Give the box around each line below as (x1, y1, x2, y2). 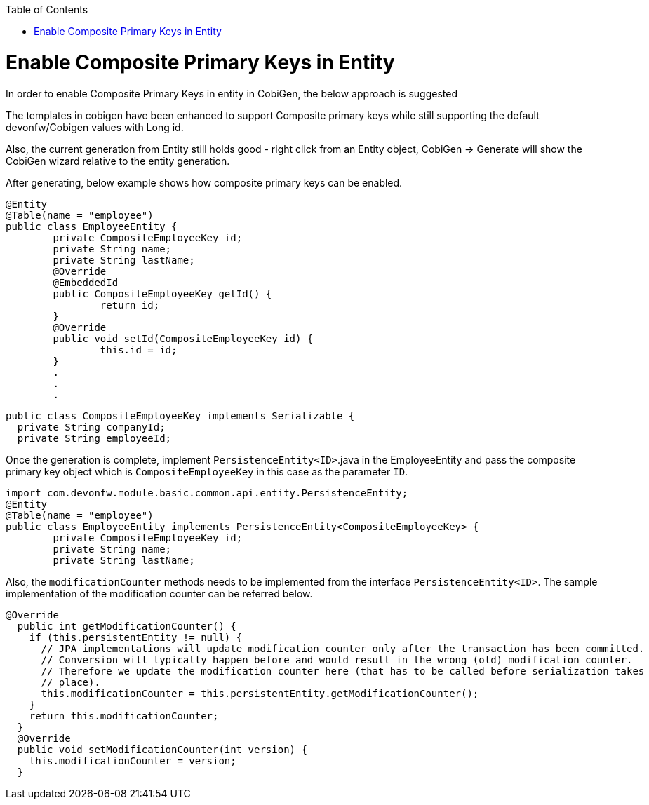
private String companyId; (17, 421, 166, 433)
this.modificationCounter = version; (29, 755, 236, 766)
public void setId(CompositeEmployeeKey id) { (53, 332, 314, 344)
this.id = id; (100, 344, 178, 356)
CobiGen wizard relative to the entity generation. (6, 154, 230, 167)
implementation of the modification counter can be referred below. (6, 587, 313, 600)
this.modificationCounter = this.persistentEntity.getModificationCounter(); (41, 687, 479, 699)
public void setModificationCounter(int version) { (17, 743, 307, 755)
